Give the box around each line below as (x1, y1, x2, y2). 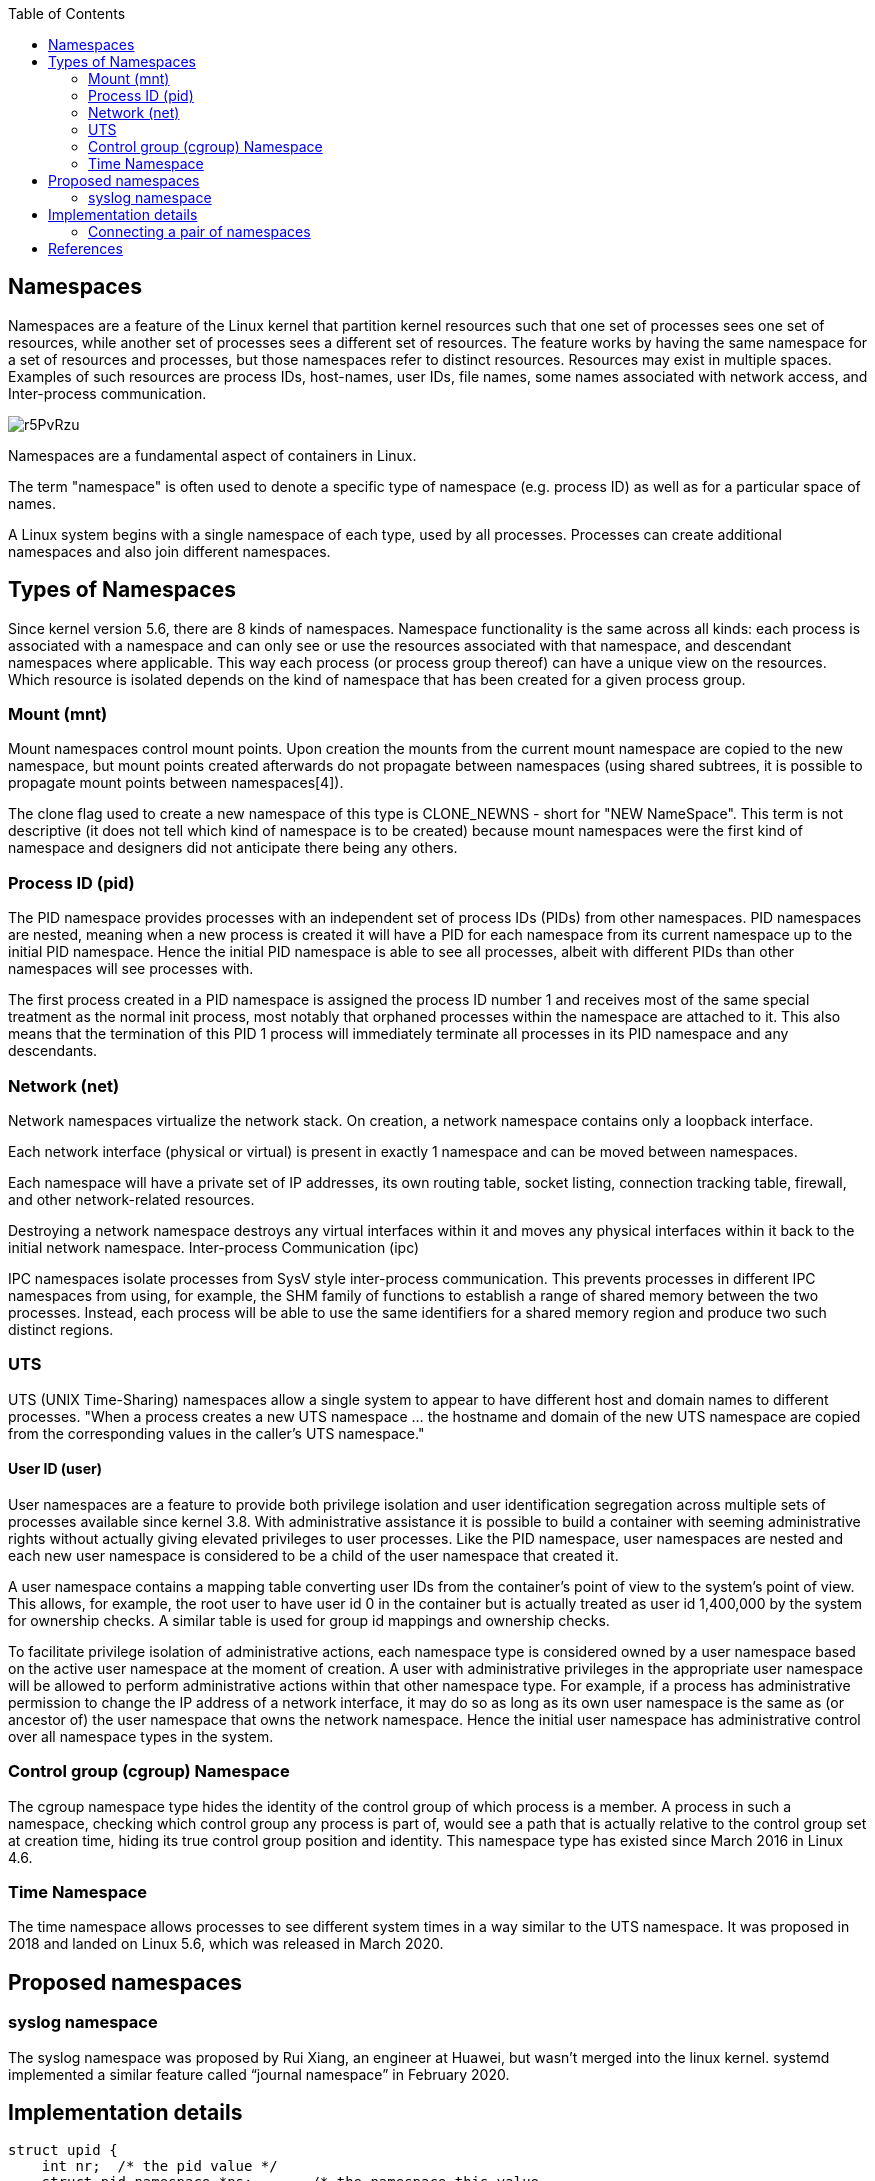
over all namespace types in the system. (8, 1727, 274, 1745)
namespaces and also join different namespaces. (8, 542, 331, 560)
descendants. (8, 1042, 98, 1060)
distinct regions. (8, 1320, 114, 1338)
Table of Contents (8, 5, 126, 22)
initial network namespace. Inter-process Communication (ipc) (8, 1238, 420, 1256)
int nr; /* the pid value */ (41, 2158, 278, 2175)
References (48, 240, 123, 257)
